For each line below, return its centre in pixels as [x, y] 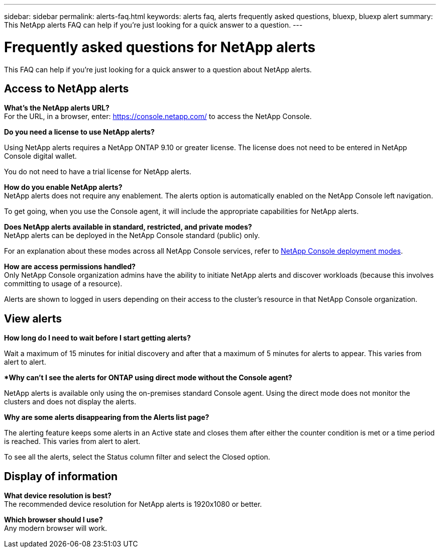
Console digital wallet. [40, 156]
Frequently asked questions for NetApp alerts [160, 47]
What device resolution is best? [58, 496]
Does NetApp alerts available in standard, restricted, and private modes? [128, 227]
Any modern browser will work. [56, 528]
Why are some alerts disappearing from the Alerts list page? [107, 417]
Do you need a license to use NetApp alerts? [79, 132]
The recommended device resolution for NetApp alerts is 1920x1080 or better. [133, 504]
